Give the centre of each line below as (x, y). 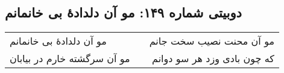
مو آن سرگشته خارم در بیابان (70, 59)
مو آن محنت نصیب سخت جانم (212, 41)
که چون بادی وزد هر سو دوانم (213, 59)
